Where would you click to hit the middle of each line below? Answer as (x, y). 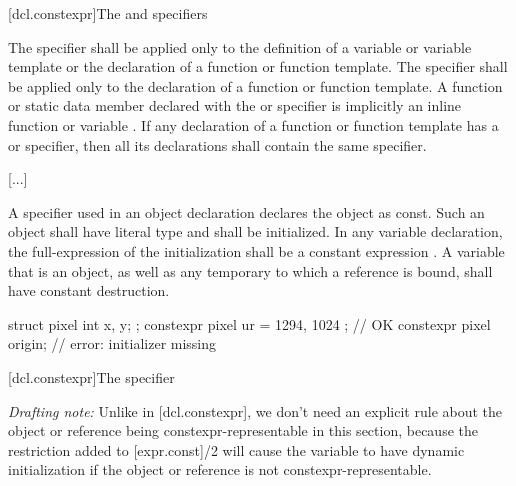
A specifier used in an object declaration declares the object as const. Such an (246, 211)
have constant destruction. (89, 290)
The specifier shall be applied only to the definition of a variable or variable (240, 46)
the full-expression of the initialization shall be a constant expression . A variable (256, 250)
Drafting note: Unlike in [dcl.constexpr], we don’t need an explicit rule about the (255, 410)
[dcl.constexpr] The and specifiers (108, 13)
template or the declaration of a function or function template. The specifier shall (258, 66)
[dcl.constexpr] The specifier (91, 376)
